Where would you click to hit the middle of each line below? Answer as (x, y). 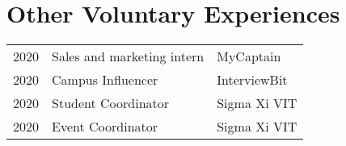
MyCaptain (249, 56)
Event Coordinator (105, 127)
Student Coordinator (111, 103)
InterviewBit (252, 80)
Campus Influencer (105, 80)
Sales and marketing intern (128, 56)
